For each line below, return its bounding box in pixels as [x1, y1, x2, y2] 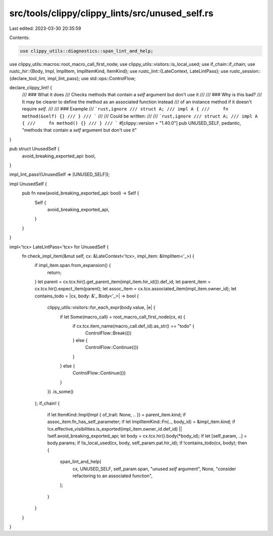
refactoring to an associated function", [72, 473, 153, 479]
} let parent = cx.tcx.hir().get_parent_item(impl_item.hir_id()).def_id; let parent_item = [34, 279, 211, 285]
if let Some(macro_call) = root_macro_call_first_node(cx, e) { [60, 314, 186, 320]
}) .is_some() [47, 389, 74, 395]
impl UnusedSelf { [9, 180, 48, 187]
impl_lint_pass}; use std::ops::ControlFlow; [47, 75, 136, 81]
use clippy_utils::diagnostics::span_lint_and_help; [20, 48, 154, 54]
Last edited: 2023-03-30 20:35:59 [9, 25, 81, 31]
